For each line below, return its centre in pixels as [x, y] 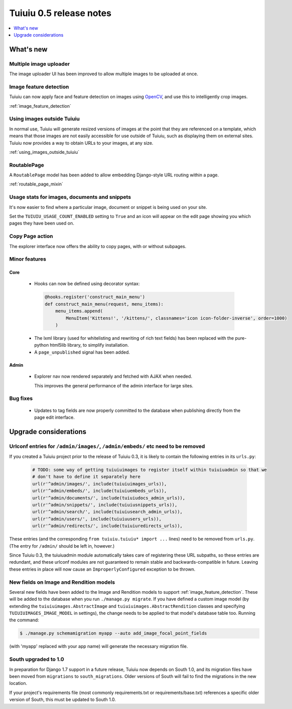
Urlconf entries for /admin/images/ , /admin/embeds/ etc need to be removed [107, 446]
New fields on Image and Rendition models [62, 582]
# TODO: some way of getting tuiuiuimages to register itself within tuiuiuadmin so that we [149, 470]
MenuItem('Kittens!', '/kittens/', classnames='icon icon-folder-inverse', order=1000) [176, 318]
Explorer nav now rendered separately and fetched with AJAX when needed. [113, 376]
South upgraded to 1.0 [37, 659]
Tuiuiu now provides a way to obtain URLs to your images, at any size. [81, 143]
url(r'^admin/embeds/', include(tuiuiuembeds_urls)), [99, 491]
